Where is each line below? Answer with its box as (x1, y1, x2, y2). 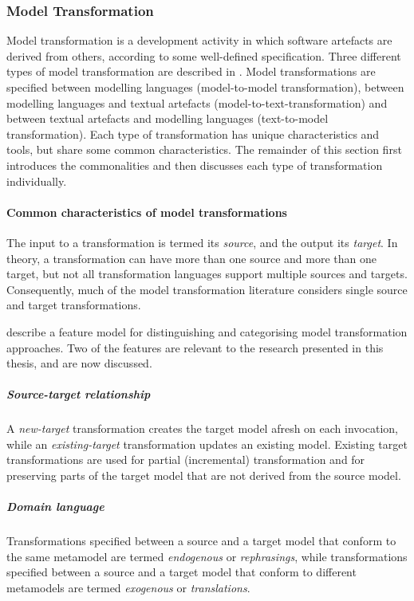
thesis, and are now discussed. (6, 355, 152, 371)
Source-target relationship (6, 386, 151, 403)
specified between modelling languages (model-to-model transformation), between (6, 79, 404, 95)
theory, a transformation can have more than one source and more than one (6, 249, 377, 266)
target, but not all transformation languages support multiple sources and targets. (6, 265, 408, 282)
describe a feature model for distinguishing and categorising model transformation (6, 323, 408, 340)
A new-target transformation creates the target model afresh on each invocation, (6, 420, 398, 437)
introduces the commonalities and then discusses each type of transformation (6, 156, 383, 173)
